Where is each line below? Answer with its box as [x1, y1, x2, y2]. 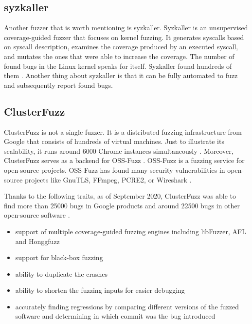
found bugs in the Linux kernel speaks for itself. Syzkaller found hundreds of [4, 61, 232, 71]
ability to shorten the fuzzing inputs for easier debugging [15, 285, 185, 295]
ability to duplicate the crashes [15, 268, 108, 279]
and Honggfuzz [15, 236, 60, 246]
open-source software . [4, 210, 70, 220]
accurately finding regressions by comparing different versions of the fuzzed [15, 301, 239, 311]
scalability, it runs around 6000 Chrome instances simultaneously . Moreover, [4, 145, 234, 156]
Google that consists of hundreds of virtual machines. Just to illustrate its [4, 136, 224, 146]
